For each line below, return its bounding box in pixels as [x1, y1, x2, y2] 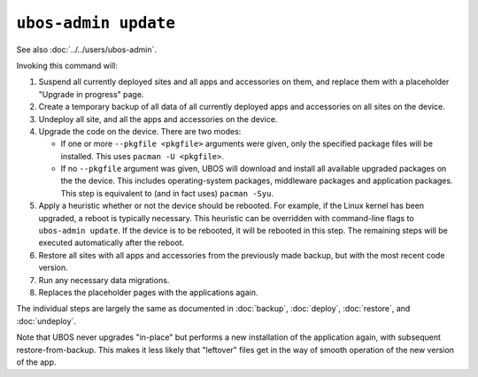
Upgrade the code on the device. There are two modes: [38, 126, 242, 136]
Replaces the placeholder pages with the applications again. [38, 287, 258, 297]
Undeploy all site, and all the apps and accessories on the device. [38, 113, 278, 124]
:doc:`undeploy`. [16, 315, 77, 327]
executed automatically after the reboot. [38, 237, 185, 248]
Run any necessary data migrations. [38, 274, 170, 285]
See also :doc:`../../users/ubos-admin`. [16, 44, 157, 55]
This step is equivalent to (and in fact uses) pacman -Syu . [60, 188, 274, 198]
